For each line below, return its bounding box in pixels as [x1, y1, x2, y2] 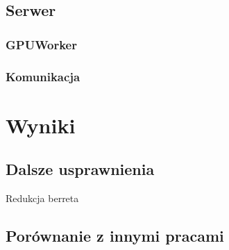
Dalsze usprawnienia [6, 158, 155, 180]
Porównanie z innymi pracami [6, 225, 224, 247]
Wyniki [6, 110, 76, 139]
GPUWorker [6, 35, 77, 53]
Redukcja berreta [6, 191, 79, 206]
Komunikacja [6, 67, 80, 85]
